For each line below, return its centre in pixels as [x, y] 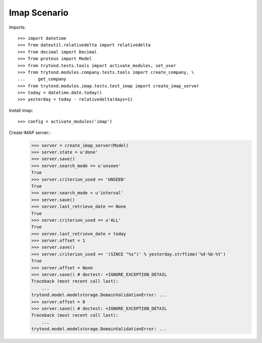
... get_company [42, 79]
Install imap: [21, 110]
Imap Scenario [39, 13]
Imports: [17, 27]
